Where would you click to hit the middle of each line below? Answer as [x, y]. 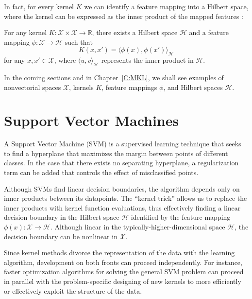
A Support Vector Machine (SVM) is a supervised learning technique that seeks [123, 144]
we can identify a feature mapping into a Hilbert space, [166, 6]
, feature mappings [129, 87]
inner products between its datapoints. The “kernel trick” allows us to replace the [126, 198]
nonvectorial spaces [33, 87]
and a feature [209, 32]
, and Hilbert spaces [193, 87]
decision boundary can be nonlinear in [61, 236]
